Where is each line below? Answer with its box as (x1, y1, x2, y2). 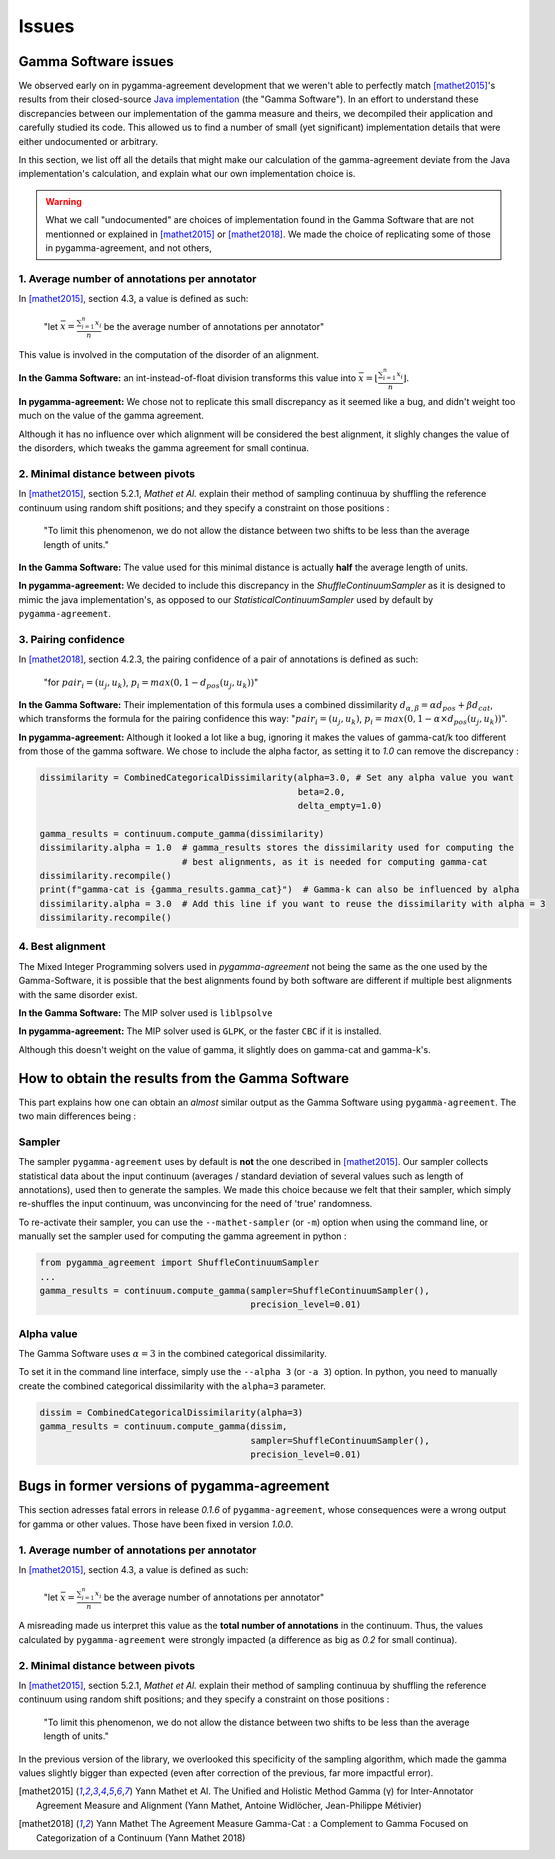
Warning (45, 195, 82, 207)
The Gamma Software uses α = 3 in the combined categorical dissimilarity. (18, 1348, 327, 1360)
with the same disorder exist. (18, 988, 138, 1000)
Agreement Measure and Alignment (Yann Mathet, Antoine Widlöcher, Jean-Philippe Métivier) (36, 1799, 422, 1811)
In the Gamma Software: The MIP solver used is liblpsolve (18, 1006, 273, 1019)
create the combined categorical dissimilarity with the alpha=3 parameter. (18, 1380, 327, 1392)
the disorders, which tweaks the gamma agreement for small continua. (18, 442, 310, 454)
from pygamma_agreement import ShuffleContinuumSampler (39, 1257, 320, 1269)
